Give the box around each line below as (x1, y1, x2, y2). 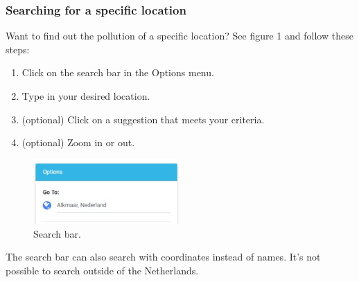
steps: (6, 42, 30, 56)
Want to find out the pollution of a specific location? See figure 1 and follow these (6, 28, 353, 43)
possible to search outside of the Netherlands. (6, 263, 199, 277)
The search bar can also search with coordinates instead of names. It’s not (6, 249, 321, 264)
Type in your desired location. (21, 89, 150, 103)
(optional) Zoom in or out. (21, 135, 135, 150)
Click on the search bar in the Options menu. (21, 65, 214, 80)
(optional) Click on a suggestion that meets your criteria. (21, 112, 265, 126)
